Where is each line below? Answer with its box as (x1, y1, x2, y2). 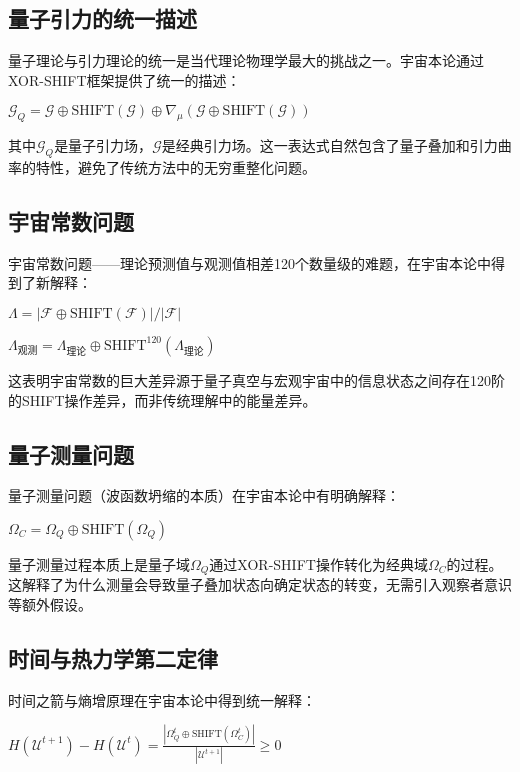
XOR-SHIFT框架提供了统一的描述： (8, 69, 241, 90)
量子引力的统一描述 (8, 3, 197, 34)
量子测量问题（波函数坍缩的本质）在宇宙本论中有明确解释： (8, 485, 400, 506)
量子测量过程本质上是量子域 (8, 553, 190, 574)
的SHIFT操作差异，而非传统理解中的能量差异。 (8, 389, 317, 410)
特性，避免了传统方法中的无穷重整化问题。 (35, 156, 316, 177)
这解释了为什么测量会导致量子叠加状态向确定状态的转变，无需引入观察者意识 (8, 574, 512, 595)
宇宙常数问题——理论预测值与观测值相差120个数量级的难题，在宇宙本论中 (8, 252, 491, 273)
